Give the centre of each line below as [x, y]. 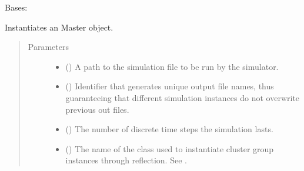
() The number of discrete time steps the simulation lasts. [169, 129]
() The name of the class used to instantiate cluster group [170, 148]
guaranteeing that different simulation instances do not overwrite [183, 97]
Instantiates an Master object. [59, 27]
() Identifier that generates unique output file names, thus [170, 86]
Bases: [16, 7]
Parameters [48, 47]
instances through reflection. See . [126, 160]
